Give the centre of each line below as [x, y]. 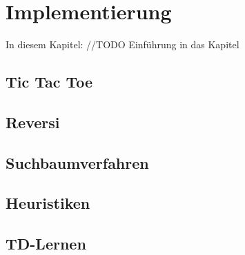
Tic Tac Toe [49, 82]
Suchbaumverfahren [77, 162]
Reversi [33, 122]
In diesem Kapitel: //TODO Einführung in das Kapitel [122, 44]
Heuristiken [48, 203]
